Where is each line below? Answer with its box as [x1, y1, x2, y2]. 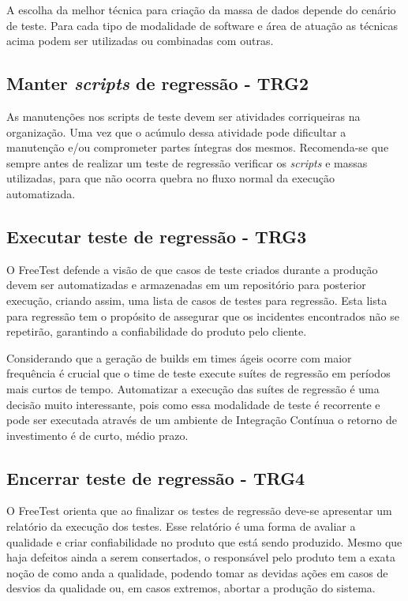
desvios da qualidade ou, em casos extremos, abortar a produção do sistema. [6, 580, 376, 596]
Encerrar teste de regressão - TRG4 [6, 465, 305, 490]
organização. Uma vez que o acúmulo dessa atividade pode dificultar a [6, 123, 346, 140]
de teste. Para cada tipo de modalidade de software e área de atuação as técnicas [6, 17, 398, 33]
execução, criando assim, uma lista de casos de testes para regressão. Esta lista [6, 291, 387, 308]
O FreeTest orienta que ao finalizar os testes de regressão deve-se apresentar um [6, 502, 392, 519]
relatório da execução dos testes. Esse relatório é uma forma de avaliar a [6, 518, 356, 535]
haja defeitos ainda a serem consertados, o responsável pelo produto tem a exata [6, 549, 395, 565]
